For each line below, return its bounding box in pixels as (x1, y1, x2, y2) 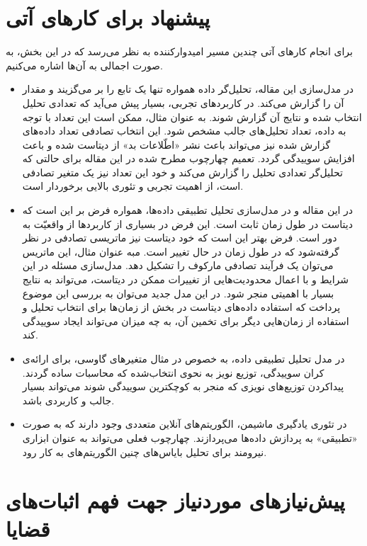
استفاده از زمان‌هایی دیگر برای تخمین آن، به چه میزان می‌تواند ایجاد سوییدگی (22, 313, 349, 328)
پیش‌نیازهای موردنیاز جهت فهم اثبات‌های (6, 486, 345, 515)
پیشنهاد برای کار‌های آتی (6, 3, 210, 32)
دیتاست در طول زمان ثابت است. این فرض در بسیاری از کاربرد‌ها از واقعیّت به (22, 216, 353, 231)
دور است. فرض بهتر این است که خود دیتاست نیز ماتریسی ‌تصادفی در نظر (22, 230, 337, 245)
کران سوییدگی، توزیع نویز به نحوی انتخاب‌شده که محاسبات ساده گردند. (22, 365, 324, 380)
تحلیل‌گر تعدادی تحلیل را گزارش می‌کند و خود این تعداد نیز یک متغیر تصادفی (22, 164, 343, 179)
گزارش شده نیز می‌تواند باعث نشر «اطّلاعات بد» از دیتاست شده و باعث (22, 137, 331, 152)
